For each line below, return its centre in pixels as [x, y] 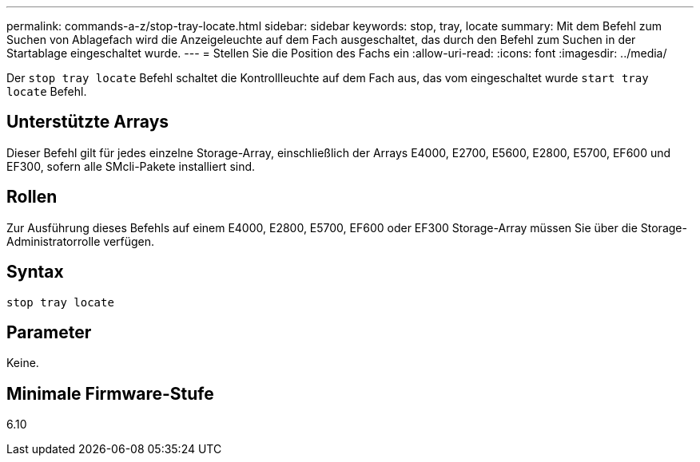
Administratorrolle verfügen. [81, 241]
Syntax [35, 272]
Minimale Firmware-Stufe [110, 393]
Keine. [23, 363]
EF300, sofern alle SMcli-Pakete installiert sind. [131, 166]
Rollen [32, 197]
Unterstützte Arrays [88, 122]
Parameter [49, 332]
